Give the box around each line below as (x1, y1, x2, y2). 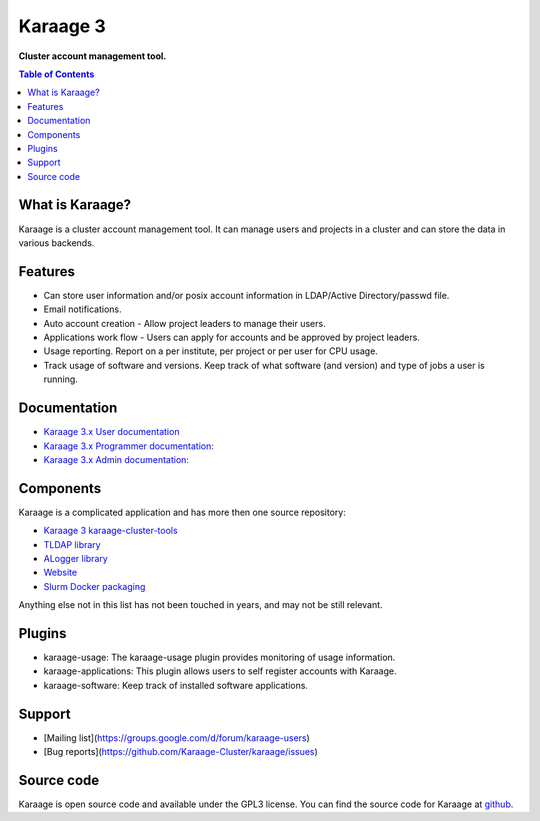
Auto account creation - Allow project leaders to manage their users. (43, 317, 326, 329)
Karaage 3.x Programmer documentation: (43, 440, 215, 452)
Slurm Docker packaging (43, 580, 146, 592)
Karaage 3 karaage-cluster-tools (43, 525, 179, 537)
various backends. (18, 236, 95, 249)
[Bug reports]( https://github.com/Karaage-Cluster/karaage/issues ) (43, 746, 319, 758)
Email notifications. (43, 303, 122, 315)
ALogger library (43, 552, 109, 564)
